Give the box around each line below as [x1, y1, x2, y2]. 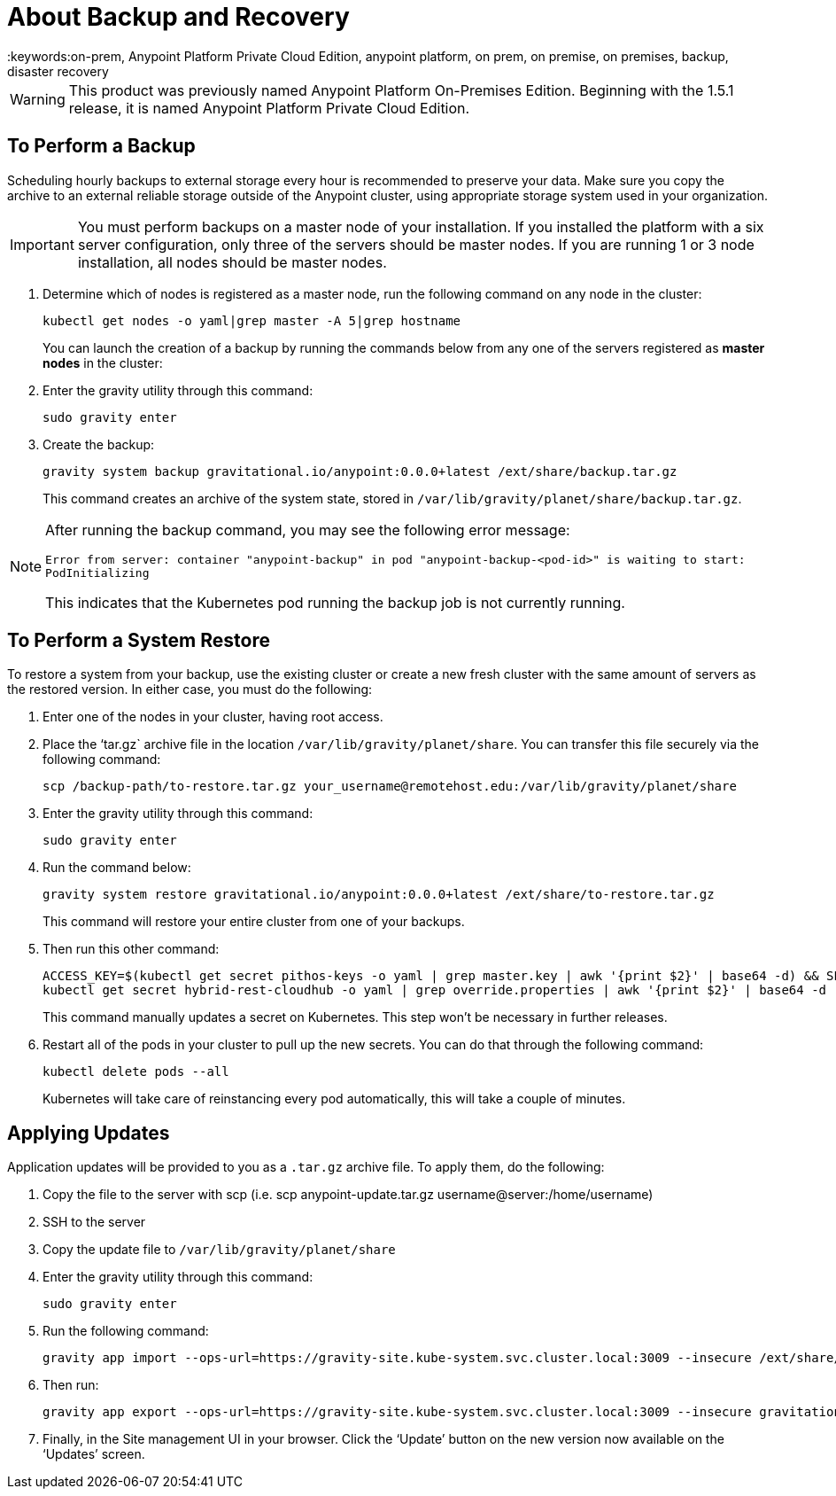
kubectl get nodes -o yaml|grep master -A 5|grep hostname [43, 313, 461, 328]
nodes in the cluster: [43, 355, 163, 370]
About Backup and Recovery [7, 2, 350, 32]
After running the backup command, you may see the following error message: [45, 520, 570, 539]
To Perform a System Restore [7, 629, 270, 652]
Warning [10, 90, 66, 108]
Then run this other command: [43, 941, 220, 957]
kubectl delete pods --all [43, 1064, 229, 1079]
